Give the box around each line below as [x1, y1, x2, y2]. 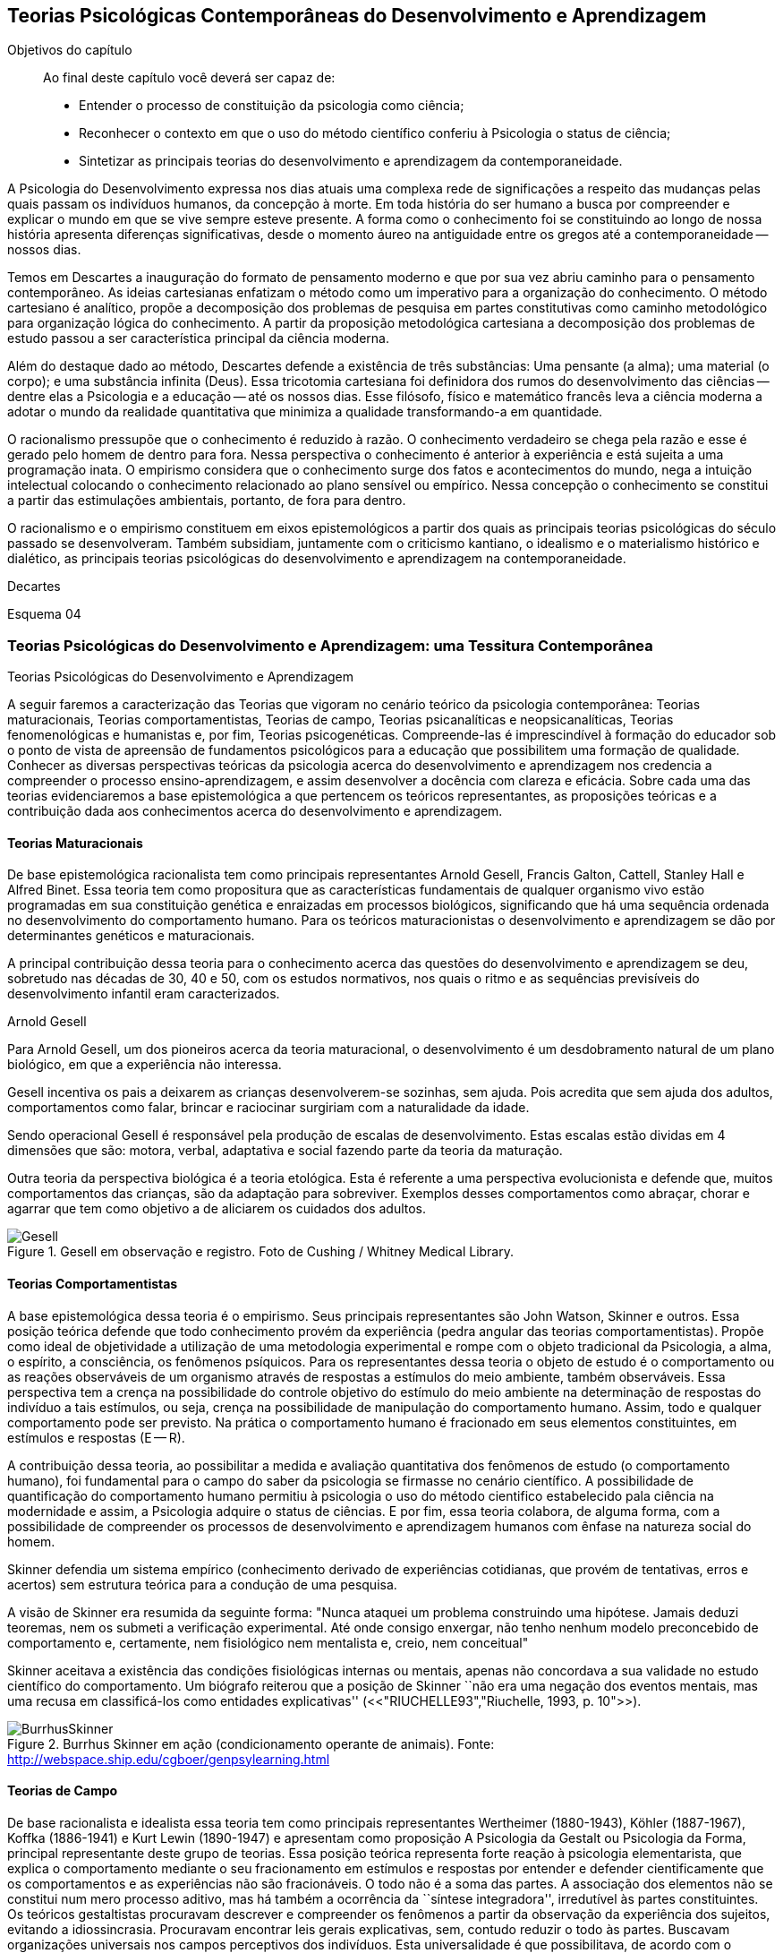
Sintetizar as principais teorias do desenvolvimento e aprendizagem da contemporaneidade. [79, 153, 623, 169]
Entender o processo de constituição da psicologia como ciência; [79, 98, 464, 114]
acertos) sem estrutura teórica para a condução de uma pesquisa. [7, 1576, 397, 1592]
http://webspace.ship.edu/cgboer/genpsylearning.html [7, 1751, 330, 1767]
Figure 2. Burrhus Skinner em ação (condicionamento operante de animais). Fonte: [7, 1735, 495, 1752]
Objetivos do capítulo [7, 42, 132, 58]
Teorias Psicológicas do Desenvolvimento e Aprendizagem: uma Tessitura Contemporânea [7, 636, 653, 655]
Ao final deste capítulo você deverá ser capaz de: [43, 70, 336, 86]
